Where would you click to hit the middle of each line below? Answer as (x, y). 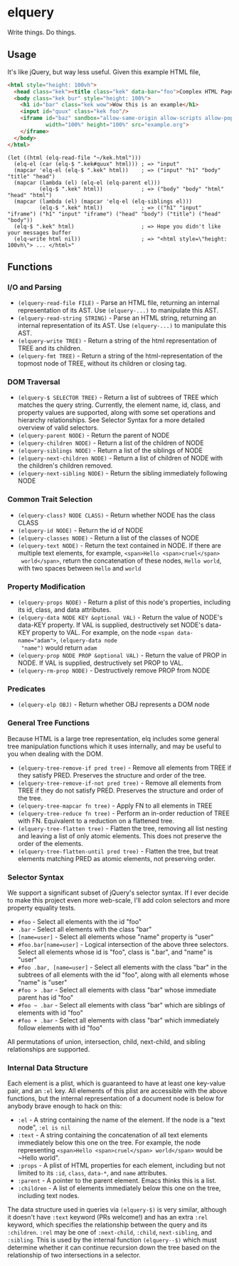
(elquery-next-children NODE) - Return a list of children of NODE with (120, 458)
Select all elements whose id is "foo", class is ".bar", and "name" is (115, 952)
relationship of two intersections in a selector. (74, 1255)
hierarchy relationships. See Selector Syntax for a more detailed (111, 420)
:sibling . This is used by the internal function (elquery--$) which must (112, 1240)
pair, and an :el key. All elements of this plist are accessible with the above (117, 1091)
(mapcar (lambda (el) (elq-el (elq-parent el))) (87, 183)
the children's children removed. (65, 466)
